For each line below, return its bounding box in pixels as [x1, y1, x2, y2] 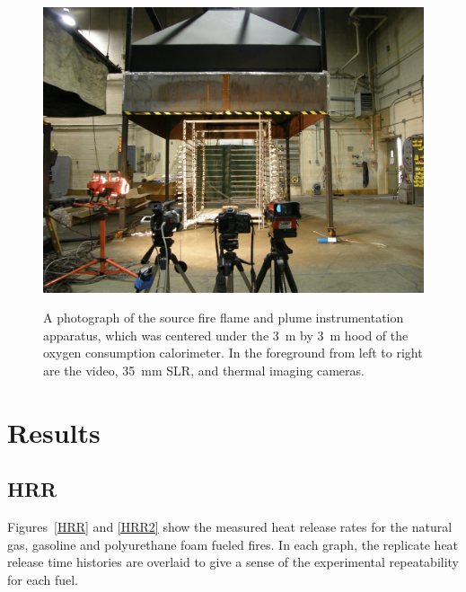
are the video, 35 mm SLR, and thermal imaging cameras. [43, 360, 365, 379]
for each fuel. [7, 570, 78, 588]
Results [7, 413, 101, 450]
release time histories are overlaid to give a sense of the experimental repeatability [7, 552, 460, 571]
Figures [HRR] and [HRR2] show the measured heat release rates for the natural [7, 517, 453, 536]
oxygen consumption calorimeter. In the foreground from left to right [43, 343, 423, 362]
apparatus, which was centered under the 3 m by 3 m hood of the [43, 325, 409, 344]
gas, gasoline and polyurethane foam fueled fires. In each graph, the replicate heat [7, 535, 459, 553]
